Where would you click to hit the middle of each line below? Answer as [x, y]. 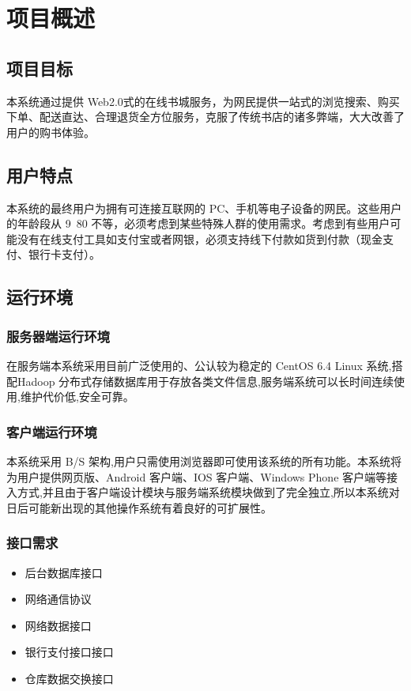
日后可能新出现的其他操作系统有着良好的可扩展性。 [139, 507]
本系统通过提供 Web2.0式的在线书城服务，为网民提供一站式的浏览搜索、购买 [203, 101]
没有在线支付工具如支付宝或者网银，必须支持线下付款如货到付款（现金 [200, 238]
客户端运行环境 [52, 431]
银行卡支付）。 [64, 254]
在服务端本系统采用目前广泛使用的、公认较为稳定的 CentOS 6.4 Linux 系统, [199, 365]
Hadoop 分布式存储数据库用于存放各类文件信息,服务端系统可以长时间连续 [205, 381]
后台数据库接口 [64, 572]
